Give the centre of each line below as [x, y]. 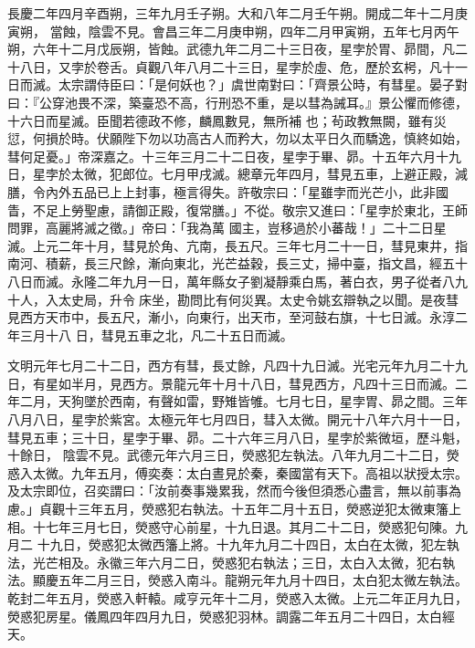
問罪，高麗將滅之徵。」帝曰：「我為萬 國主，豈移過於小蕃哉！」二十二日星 [227, 228]
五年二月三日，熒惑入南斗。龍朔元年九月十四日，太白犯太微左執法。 [263, 580]
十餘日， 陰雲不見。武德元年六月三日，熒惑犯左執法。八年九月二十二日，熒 [233, 455]
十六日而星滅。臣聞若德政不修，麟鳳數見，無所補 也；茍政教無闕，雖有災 [227, 120]
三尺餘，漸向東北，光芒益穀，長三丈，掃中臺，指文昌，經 [269, 263]
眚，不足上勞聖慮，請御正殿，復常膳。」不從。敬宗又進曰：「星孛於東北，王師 [237, 209]
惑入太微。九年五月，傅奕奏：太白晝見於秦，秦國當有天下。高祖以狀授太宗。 [237, 472]
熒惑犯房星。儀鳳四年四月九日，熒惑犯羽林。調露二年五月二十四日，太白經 [231, 616]
